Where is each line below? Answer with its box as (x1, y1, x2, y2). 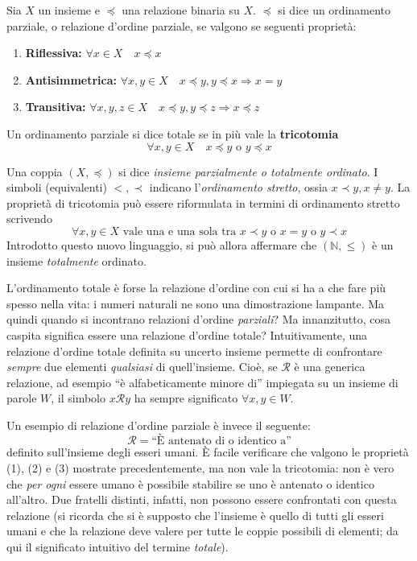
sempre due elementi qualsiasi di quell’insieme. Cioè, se (6, 358, 278, 375)
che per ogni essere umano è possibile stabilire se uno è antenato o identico (6, 475, 374, 492)
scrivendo (6, 210, 52, 227)
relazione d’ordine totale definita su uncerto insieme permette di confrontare (6, 342, 382, 359)
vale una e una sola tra (122, 225, 237, 237)
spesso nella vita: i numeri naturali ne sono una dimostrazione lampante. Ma (6, 295, 385, 311)
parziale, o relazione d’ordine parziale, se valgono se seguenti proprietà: (6, 17, 357, 34)
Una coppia (6, 163, 63, 179)
